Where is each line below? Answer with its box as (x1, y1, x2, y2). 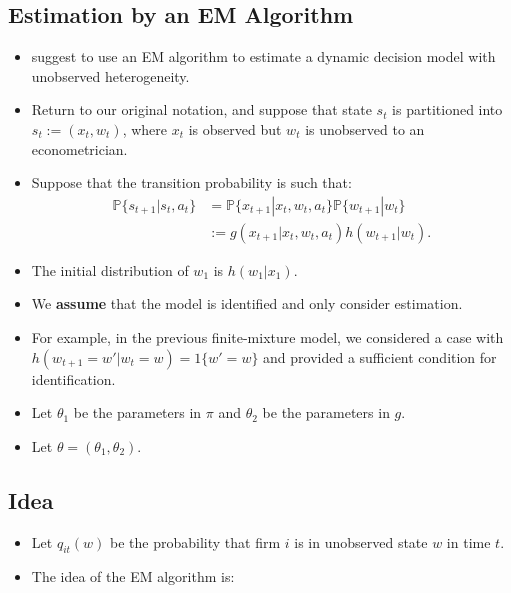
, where (122, 118, 168, 139)
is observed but (188, 118, 282, 139)
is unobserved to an (305, 118, 425, 139)
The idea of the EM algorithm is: (31, 566, 235, 587)
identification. (31, 368, 116, 389)
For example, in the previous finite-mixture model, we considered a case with (31, 327, 504, 348)
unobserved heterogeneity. (31, 65, 190, 86)
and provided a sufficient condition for (263, 346, 497, 367)
